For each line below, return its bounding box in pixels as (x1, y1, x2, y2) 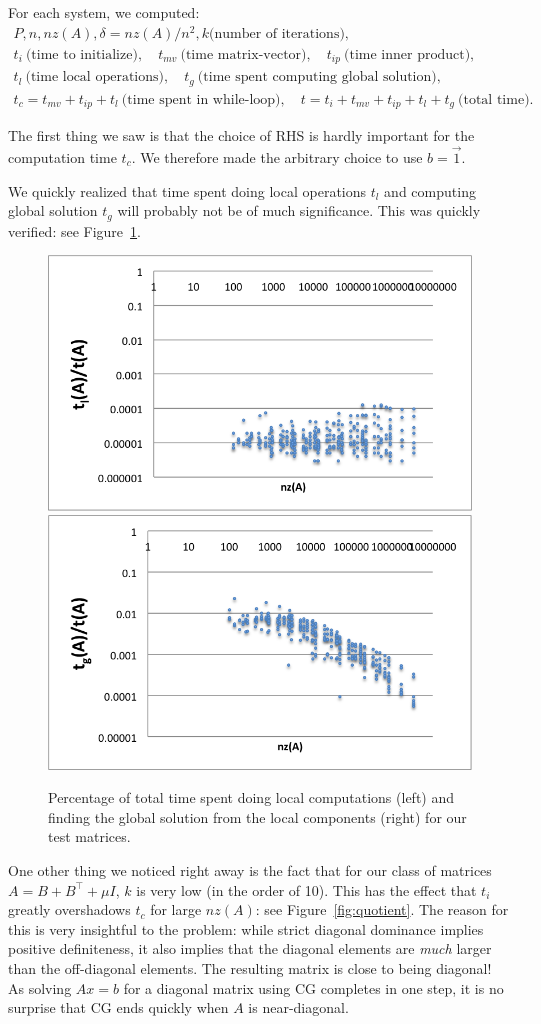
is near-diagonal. (248, 997, 349, 1018)
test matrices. (48, 826, 131, 847)
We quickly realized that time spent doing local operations (8, 180, 367, 201)
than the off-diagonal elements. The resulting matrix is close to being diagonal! (8, 958, 492, 979)
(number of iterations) (208, 26, 345, 41)
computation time (8, 146, 117, 167)
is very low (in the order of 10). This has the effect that (136, 879, 477, 900)
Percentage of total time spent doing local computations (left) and (48, 787, 454, 808)
